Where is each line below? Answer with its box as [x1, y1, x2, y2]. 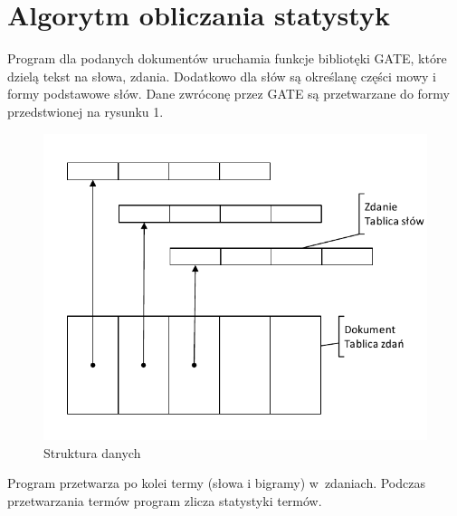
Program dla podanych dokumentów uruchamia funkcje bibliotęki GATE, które [7, 49, 447, 68]
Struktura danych [43, 443, 141, 462]
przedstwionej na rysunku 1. [7, 101, 164, 120]
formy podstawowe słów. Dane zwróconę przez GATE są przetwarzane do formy [7, 84, 450, 103]
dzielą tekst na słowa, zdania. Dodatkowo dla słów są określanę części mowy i [7, 66, 436, 85]
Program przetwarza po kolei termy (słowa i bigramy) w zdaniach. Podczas [7, 473, 425, 492]
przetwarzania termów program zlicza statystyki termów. [7, 491, 322, 510]
